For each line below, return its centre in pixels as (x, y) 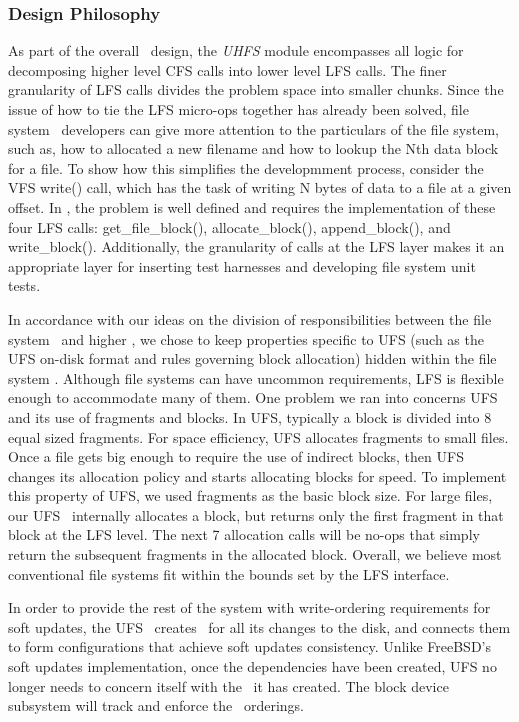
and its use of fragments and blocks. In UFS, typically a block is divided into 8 (250, 416)
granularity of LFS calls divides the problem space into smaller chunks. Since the (256, 89)
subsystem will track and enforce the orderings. (156, 705)
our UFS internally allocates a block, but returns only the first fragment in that (256, 514)
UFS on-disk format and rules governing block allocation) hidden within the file (252, 358)
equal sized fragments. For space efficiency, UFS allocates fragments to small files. (258, 436)
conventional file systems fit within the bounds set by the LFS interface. (229, 573)
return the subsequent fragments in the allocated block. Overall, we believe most (255, 554)
